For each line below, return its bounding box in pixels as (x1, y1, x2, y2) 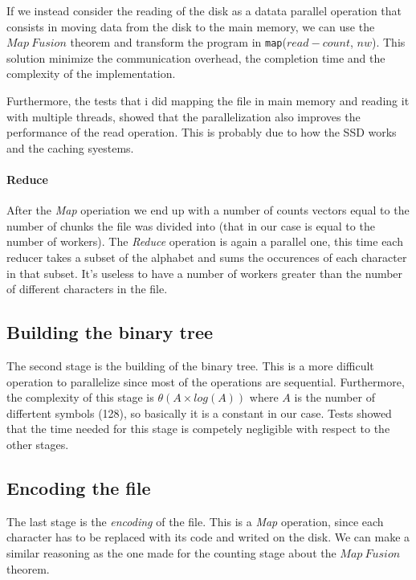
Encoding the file (6, 475, 151, 500)
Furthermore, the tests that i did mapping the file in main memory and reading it (6, 92, 410, 109)
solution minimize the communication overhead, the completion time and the (6, 49, 385, 66)
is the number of (294, 389, 375, 406)
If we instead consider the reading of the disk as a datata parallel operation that (6, 2, 402, 18)
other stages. (6, 435, 69, 452)
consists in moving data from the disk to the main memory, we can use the (6, 18, 375, 35)
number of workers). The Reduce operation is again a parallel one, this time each (6, 233, 403, 250)
